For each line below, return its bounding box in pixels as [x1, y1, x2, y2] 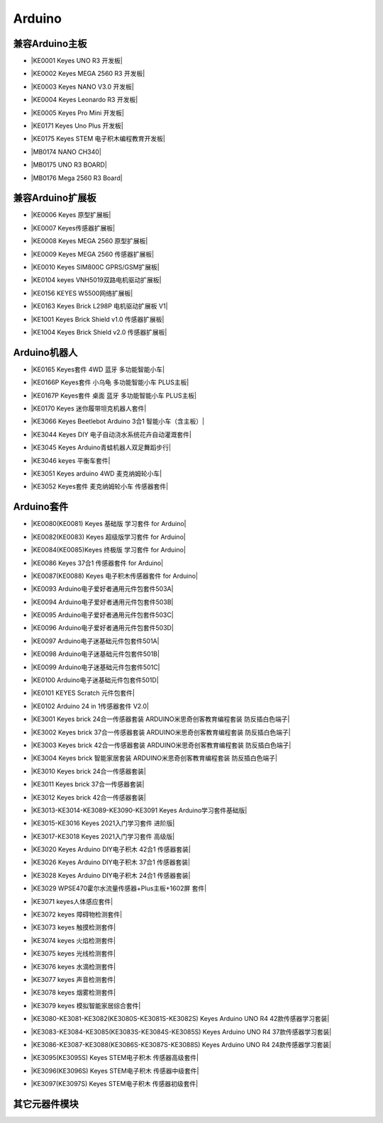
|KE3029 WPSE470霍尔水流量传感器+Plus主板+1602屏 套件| [30, 884, 207, 893]
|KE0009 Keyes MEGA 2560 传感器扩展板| [30, 250, 155, 258]
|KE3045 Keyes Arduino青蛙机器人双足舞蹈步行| [30, 443, 172, 452]
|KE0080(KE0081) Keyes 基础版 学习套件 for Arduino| [30, 520, 187, 528]
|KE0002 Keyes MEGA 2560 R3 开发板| [30, 69, 145, 78]
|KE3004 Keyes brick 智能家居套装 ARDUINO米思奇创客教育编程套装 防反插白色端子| [30, 754, 278, 762]
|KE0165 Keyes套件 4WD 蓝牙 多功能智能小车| [30, 365, 165, 374]
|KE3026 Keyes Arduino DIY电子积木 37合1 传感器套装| [30, 858, 191, 866]
